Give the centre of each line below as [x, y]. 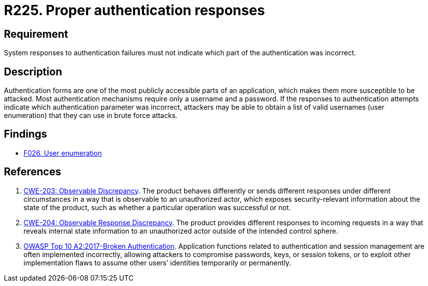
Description [33, 71]
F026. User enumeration [63, 153]
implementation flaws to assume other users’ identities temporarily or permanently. [157, 262]
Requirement [36, 34]
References [33, 172]
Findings [26, 134]
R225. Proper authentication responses [134, 10]
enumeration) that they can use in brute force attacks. [91, 116]
